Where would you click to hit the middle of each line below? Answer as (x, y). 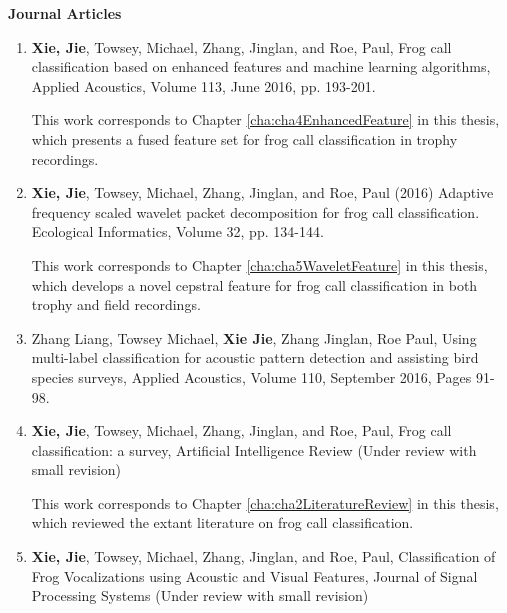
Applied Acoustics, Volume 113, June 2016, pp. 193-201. (203, 85)
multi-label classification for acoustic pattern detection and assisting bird (255, 357)
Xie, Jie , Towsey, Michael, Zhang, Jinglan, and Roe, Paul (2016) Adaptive (262, 192)
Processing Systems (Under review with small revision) (200, 595)
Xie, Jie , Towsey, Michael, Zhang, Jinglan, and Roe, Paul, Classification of (263, 556)
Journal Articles (65, 13)
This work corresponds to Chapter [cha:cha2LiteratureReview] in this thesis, (265, 502)
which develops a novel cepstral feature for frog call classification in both (254, 284)
